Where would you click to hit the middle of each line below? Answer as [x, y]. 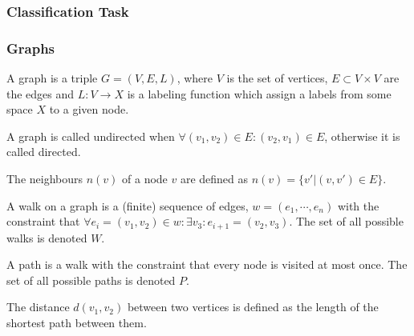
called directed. [44, 152]
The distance [38, 307]
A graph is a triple [52, 78]
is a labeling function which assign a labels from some [259, 93]
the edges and [41, 93]
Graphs [31, 48]
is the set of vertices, [277, 78]
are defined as [214, 179]
